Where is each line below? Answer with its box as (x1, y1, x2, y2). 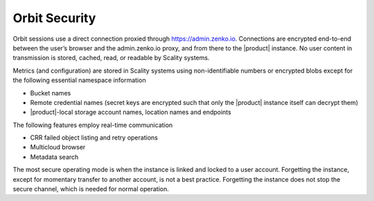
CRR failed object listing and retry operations (30, 133, 159, 142)
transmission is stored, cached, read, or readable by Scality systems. (12, 54, 210, 62)
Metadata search (30, 153, 79, 161)
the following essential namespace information (12, 76, 146, 84)
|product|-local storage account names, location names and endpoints (30, 108, 231, 117)
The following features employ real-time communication (12, 121, 173, 129)
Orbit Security (12, 10, 96, 26)
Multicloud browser (30, 143, 86, 151)
